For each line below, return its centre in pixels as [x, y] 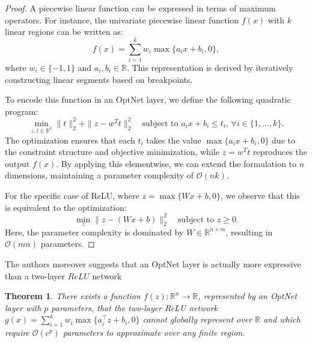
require [17, 332]
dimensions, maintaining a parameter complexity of [99, 175]
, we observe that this [260, 195]
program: [22, 111]
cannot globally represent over [197, 319]
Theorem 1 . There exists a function [73, 296]
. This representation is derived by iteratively [210, 67]
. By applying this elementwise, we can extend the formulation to [176, 163]
